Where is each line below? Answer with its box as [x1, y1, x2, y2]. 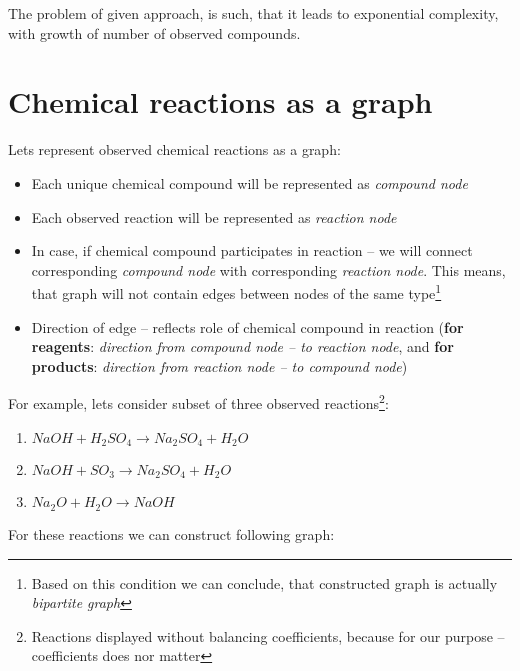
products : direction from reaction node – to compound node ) [31, 355, 408, 376]
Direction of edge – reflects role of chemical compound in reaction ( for [31, 316, 464, 337]
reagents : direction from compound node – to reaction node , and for [31, 336, 454, 357]
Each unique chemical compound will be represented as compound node [31, 172, 468, 193]
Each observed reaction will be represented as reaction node [31, 206, 397, 227]
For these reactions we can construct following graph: [8, 523, 335, 544]
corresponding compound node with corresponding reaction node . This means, [31, 259, 506, 280]
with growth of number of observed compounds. [8, 22, 301, 43]
